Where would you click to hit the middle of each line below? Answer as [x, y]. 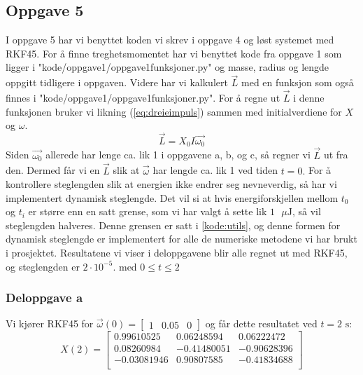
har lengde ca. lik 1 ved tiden [215, 170]
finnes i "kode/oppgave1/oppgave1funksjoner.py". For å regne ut [143, 98]
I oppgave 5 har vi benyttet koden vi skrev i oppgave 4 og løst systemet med [170, 40]
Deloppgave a [44, 298]
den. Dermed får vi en [53, 170]
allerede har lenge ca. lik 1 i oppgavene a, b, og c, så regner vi [178, 155]
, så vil [307, 211]
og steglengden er [43, 266]
